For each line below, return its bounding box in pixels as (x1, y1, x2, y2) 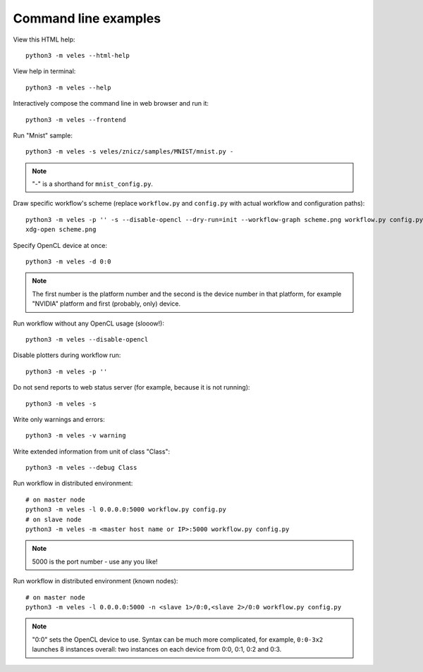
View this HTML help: (13, 35, 75, 44)
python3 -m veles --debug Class (25, 463, 137, 472)
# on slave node (25, 515, 82, 523)
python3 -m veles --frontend (25, 116, 126, 123)
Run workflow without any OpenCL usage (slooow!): (13, 319, 165, 328)
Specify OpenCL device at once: (13, 241, 107, 249)
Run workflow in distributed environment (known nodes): (13, 577, 178, 585)
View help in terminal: (13, 67, 76, 75)
